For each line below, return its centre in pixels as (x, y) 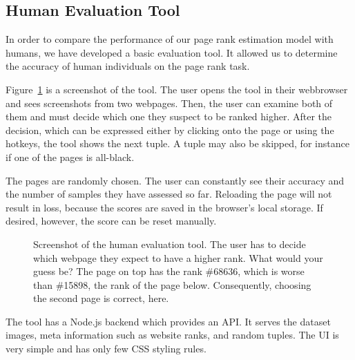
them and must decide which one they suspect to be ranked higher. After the (169, 116)
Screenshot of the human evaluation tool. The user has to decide (170, 244)
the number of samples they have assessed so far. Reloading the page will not (169, 194)
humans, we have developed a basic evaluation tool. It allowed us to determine (172, 52)
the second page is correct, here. (101, 298)
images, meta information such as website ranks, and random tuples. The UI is (172, 335)
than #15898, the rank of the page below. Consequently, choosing (172, 284)
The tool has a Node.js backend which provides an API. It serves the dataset (168, 321)
